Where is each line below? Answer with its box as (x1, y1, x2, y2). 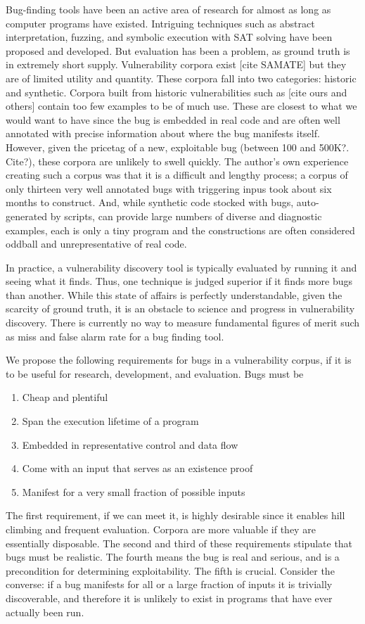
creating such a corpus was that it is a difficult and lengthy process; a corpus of (6, 167, 348, 182)
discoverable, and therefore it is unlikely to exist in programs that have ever (6, 590, 333, 605)
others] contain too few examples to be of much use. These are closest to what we (6, 98, 357, 113)
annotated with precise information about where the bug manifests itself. (6, 126, 320, 141)
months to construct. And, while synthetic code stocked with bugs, (6, 195, 294, 210)
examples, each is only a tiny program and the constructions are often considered (6, 222, 355, 237)
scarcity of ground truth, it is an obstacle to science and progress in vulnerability (6, 301, 355, 316)
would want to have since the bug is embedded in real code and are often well (6, 112, 340, 127)
